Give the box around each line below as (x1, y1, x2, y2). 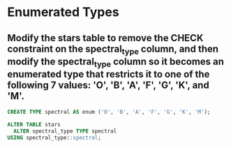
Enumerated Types (7, 4, 120, 20)
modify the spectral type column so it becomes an (7, 55, 225, 69)
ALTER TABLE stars (7, 121, 61, 128)
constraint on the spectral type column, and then (7, 43, 218, 57)
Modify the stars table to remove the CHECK (7, 32, 204, 44)
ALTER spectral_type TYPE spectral (13, 128, 117, 135)
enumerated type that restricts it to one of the (7, 68, 210, 80)
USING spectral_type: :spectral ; (7, 134, 101, 141)
